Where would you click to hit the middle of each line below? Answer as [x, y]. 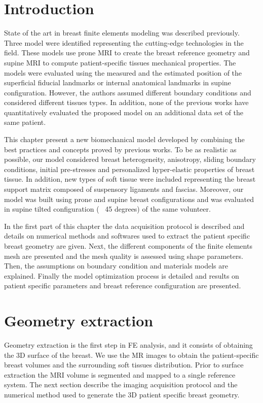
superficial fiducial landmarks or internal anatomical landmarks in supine [118, 82]
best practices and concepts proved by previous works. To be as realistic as [120, 149]
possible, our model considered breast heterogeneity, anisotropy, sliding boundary [130, 159]
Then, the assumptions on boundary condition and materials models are [116, 266]
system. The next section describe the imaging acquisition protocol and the [121, 384]
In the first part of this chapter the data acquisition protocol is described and [124, 226]
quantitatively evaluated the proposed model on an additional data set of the [124, 112]
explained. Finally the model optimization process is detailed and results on [122, 275]
